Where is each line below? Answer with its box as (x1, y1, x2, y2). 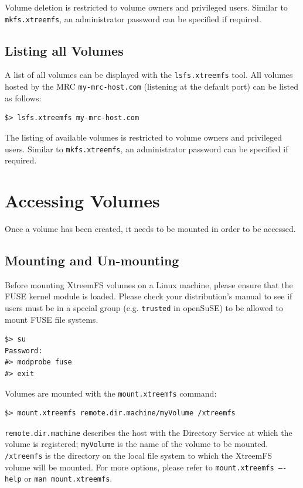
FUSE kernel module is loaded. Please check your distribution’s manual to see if (5, 290, 292, 302)
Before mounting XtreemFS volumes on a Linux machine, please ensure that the (5, 278, 293, 291)
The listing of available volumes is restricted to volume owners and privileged (5, 131, 282, 143)
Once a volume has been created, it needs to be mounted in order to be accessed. (5, 222, 296, 234)
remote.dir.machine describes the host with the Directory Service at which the (5, 426, 292, 438)
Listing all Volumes (5, 41, 124, 59)
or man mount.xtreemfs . (24, 472, 113, 484)
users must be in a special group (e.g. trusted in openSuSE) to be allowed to (5, 301, 283, 313)
